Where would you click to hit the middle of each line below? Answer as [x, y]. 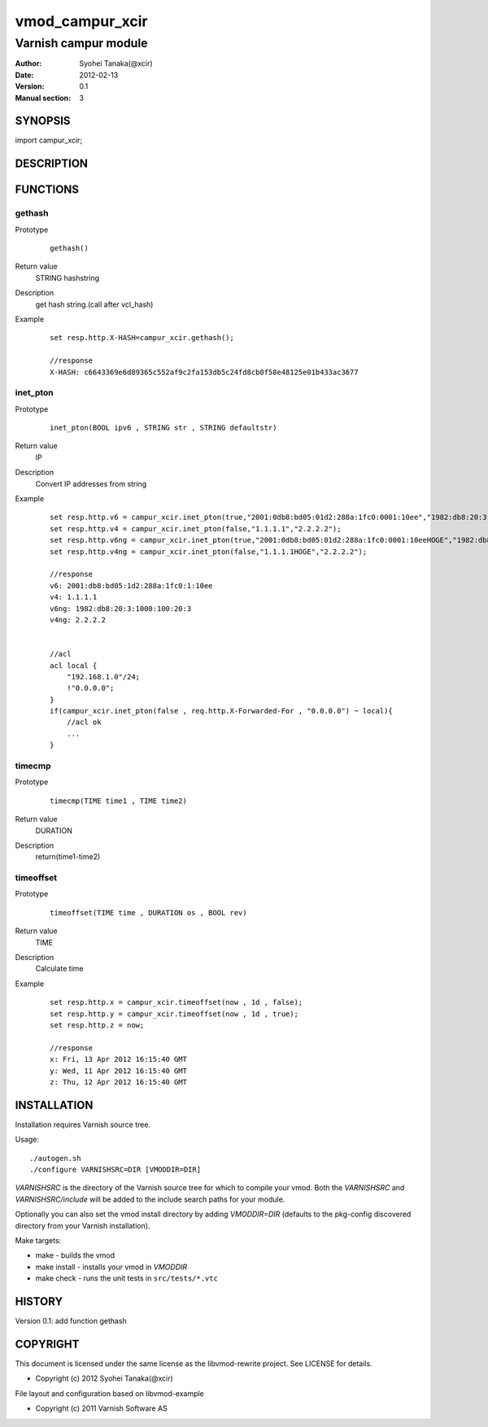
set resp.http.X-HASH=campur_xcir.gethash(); [142, 338]
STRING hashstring [68, 277]
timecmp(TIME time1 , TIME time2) [118, 801]
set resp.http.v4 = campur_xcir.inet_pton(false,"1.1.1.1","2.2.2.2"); [196, 528]
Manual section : [43, 98]
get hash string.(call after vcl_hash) [94, 304]
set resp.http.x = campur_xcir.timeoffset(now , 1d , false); [176, 1002]
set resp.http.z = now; [97, 1025]
